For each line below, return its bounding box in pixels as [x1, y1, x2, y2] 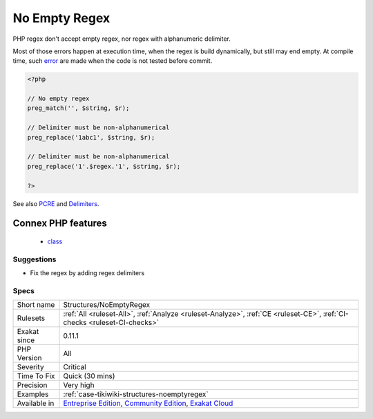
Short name [17, 300, 55, 310]
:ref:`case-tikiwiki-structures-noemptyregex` [63, 389, 209, 399]
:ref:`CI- [323, 309, 349, 319]
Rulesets [17, 313, 45, 323]
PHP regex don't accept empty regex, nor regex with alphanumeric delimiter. [12, 35, 231, 43]
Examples [17, 389, 49, 399]
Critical [63, 362, 86, 372]
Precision [17, 380, 48, 390]
